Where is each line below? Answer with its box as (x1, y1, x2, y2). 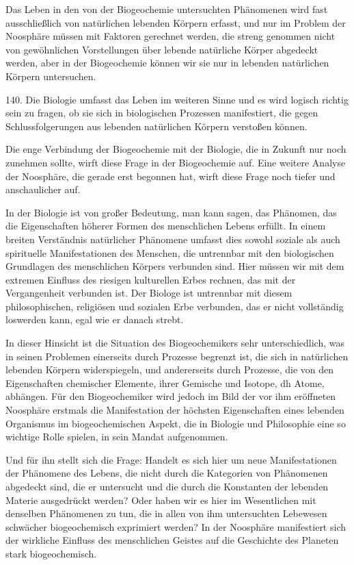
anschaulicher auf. (5, 182, 81, 197)
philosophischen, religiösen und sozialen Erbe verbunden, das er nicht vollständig (5, 299, 344, 313)
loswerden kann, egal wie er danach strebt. (5, 312, 184, 327)
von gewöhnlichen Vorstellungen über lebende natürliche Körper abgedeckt (5, 42, 318, 56)
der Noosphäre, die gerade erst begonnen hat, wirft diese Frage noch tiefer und (5, 168, 336, 183)
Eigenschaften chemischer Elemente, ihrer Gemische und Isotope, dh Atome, (5, 375, 325, 390)
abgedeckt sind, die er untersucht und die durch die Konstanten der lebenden (5, 479, 329, 493)
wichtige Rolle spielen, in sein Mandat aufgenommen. (5, 429, 228, 444)
